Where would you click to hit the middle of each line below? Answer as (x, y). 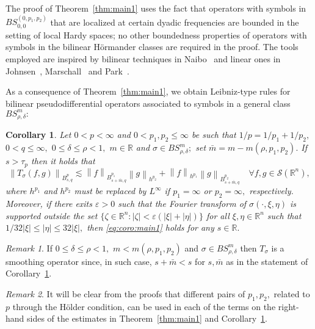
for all (218, 215)
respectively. (271, 191)
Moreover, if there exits (49, 203)
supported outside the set (52, 215)
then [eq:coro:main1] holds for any (150, 227)
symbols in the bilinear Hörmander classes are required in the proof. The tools (152, 47)
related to (292, 293)
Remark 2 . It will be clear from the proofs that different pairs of (125, 293)
